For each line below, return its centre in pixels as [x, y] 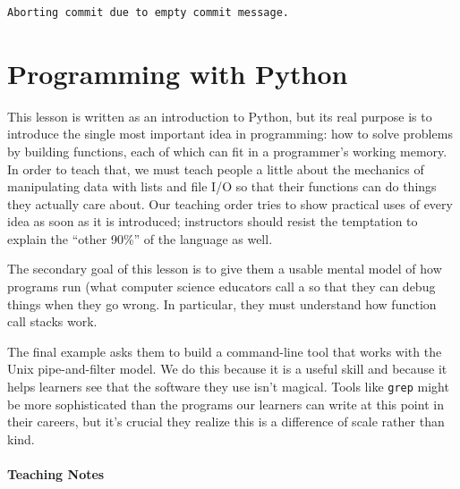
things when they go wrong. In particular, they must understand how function [222, 304]
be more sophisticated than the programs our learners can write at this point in [226, 404]
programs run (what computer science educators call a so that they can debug [221, 287]
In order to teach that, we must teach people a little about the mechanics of [216, 169]
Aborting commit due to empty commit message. [148, 13]
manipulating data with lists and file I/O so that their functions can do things [222, 186]
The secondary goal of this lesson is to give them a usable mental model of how [225, 269]
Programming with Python [178, 73]
